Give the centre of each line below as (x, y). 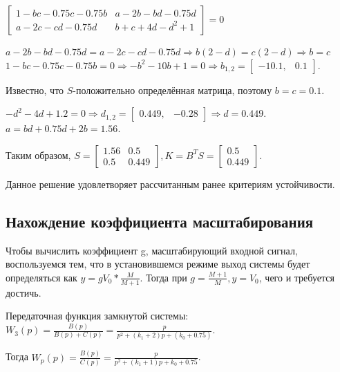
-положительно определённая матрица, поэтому (172, 90)
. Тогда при (163, 277)
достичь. (23, 292)
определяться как (41, 277)
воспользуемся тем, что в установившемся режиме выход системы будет (158, 264)
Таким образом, (38, 155)
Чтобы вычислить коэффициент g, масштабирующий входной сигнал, (152, 250)
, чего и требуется (296, 277)
